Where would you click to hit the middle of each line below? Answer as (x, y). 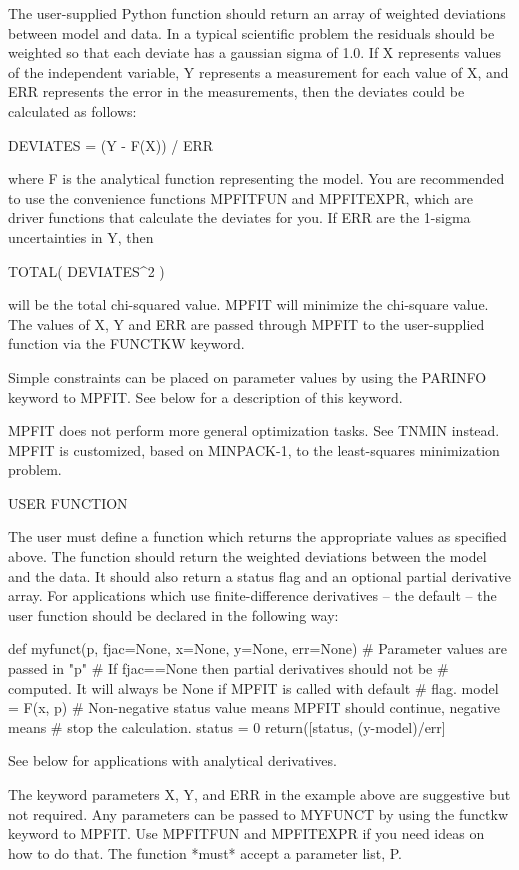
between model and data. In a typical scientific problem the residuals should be (251, 32)
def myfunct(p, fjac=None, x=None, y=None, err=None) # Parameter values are (258, 648)
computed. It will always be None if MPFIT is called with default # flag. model (253, 687)
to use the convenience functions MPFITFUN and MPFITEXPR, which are (240, 197)
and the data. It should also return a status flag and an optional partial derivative (259, 575)
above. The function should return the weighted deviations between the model (247, 556)
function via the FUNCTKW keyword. (126, 343)
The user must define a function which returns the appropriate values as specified (257, 536)
